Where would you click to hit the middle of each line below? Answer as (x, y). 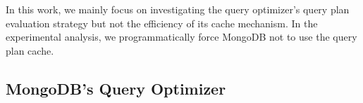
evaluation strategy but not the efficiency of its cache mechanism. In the (162, 23)
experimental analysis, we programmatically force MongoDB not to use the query (181, 37)
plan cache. (30, 50)
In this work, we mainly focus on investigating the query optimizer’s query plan (178, 9)
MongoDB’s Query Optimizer (116, 88)
